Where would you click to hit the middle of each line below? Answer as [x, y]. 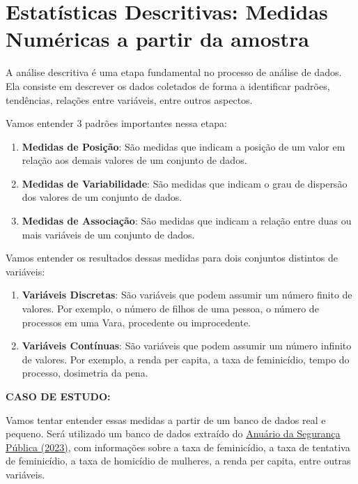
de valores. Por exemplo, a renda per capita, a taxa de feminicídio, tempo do [186, 359]
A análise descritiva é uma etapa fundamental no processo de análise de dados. [174, 72]
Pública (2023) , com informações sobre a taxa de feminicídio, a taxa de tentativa [178, 447]
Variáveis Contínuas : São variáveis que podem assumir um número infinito [187, 346]
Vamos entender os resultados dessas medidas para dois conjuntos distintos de [172, 258]
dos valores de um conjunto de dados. [102, 197]
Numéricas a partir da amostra [157, 39]
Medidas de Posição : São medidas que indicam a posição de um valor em [184, 146]
